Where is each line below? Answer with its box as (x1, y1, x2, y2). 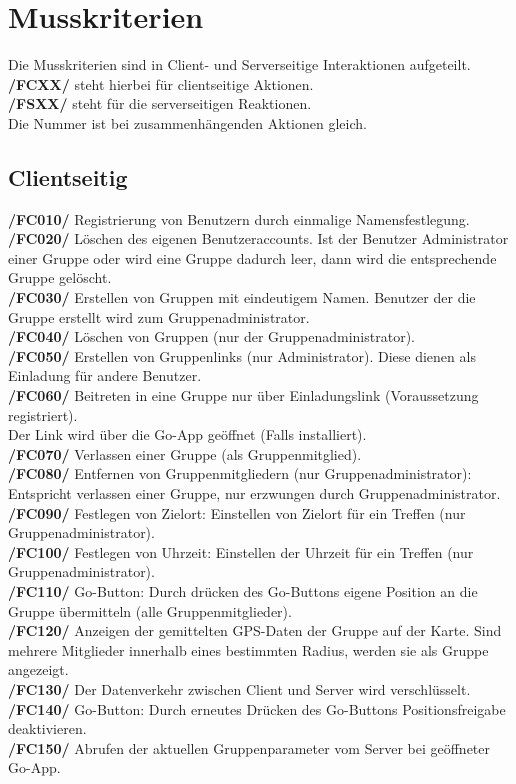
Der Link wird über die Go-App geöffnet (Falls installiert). (8, 424, 367, 445)
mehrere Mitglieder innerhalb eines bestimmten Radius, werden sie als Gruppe (8, 639, 489, 660)
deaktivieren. (8, 718, 87, 739)
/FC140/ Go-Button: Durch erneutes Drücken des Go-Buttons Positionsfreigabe (8, 698, 506, 719)
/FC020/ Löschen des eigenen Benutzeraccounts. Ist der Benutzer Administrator (8, 228, 509, 249)
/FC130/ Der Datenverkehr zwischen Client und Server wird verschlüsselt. (8, 678, 471, 699)
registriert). (8, 404, 78, 425)
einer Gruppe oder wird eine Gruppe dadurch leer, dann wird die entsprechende (8, 247, 497, 268)
